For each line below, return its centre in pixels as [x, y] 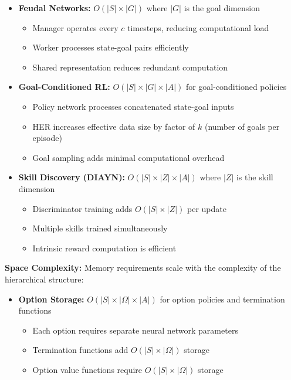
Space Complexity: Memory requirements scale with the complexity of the [143, 268]
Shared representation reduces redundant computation [130, 67]
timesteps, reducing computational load [198, 27]
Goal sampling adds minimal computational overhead [128, 157]
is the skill [255, 177]
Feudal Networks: [55, 8]
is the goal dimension [222, 8]
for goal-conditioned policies [236, 87]
